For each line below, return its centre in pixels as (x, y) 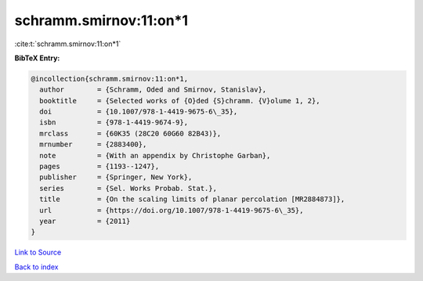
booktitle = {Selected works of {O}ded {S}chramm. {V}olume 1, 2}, (180, 101)
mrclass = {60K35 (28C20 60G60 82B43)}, (130, 133)
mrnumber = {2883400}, (93, 144)
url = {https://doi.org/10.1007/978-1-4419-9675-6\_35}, (172, 210)
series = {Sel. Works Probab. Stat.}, (128, 188)
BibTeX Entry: (37, 58)
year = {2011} (85, 221)
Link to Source (38, 252)
